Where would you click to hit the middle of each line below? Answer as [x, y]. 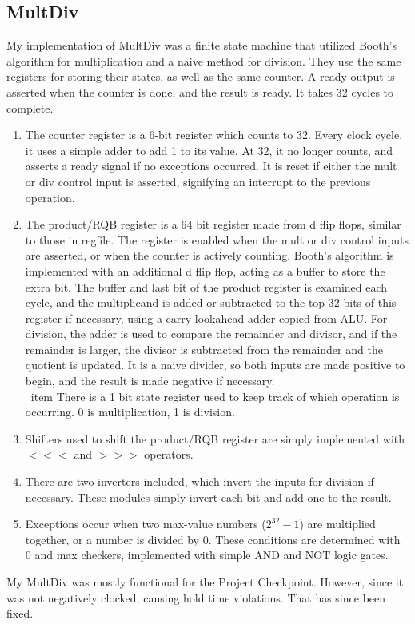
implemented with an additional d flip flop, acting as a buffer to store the [205, 270]
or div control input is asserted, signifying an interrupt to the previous [198, 181]
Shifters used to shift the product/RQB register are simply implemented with [215, 438]
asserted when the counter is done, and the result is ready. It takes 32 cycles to [200, 91]
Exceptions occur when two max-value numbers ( [146, 524]
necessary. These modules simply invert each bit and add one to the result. [208, 497]
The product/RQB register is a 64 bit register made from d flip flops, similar [213, 224]
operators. [169, 454]
